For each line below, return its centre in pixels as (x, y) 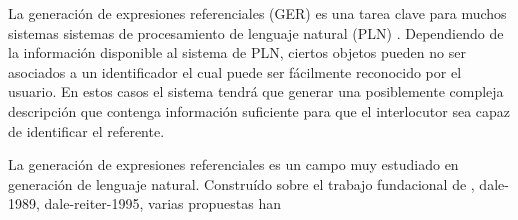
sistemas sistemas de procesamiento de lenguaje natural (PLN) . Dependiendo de (256, 32)
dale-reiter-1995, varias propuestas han (162, 203)
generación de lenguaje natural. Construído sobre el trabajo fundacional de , (241, 183)
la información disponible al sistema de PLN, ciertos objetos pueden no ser (237, 52)
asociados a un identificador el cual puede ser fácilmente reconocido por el (235, 71)
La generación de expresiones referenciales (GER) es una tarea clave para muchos (257, 13)
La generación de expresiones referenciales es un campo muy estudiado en (233, 164)
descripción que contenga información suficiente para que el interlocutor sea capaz (259, 110)
